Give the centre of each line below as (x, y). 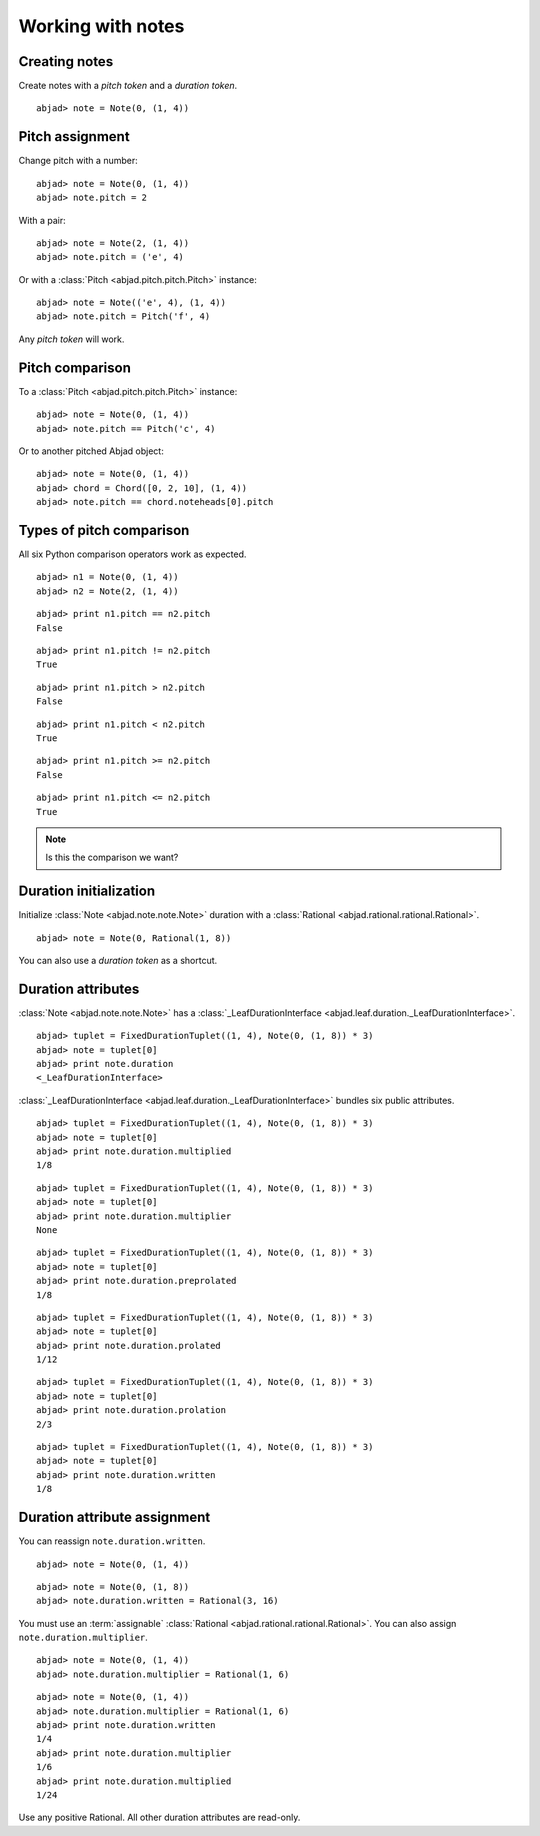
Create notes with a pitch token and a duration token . (128, 86)
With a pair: (42, 220)
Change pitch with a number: (78, 161)
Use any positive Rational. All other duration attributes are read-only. (159, 1817)
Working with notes (101, 26)
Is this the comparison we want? (112, 857)
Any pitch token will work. (71, 339)
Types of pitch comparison (104, 530)
